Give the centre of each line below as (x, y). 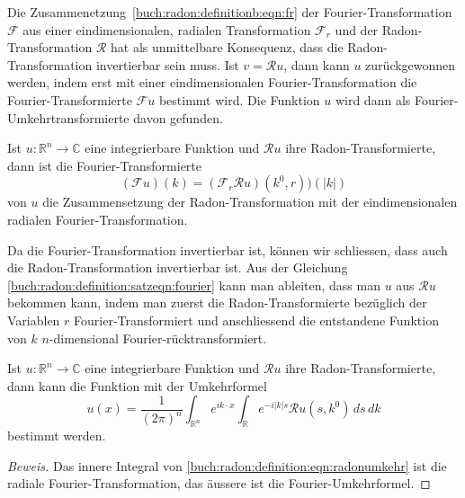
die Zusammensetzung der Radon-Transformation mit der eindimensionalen (250, 202)
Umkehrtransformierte (68, 117)
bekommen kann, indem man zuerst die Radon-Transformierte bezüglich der (217, 302)
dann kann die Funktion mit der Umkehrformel (137, 385)
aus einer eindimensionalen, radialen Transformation (167, 29)
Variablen (34, 320)
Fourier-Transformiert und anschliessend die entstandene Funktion (256, 320)
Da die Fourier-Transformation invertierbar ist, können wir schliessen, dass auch (228, 249)
